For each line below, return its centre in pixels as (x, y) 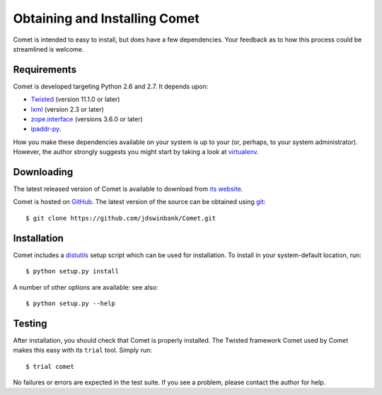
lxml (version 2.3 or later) (67, 109)
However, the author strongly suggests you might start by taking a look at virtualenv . (136, 152)
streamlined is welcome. (48, 49)
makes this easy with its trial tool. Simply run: (82, 350)
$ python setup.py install (73, 271)
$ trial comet (50, 366)
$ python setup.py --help (71, 303)
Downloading (43, 172)
